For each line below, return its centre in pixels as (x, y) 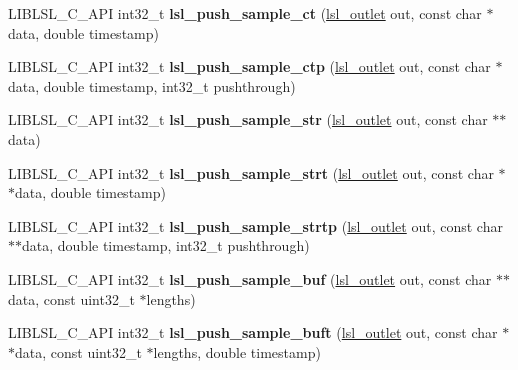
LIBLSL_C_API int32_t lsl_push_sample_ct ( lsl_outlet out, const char (245, 13)
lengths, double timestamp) (237, 351)
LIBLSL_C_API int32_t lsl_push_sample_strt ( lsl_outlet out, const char (251, 172)
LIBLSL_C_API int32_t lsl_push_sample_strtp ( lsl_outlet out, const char (255, 225)
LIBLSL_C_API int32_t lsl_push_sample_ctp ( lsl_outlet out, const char (249, 66)
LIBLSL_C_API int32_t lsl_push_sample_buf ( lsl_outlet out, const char (250, 278)
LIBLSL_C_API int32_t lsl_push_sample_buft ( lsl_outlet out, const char (253, 332)
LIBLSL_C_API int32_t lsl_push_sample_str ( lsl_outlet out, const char (248, 119)
